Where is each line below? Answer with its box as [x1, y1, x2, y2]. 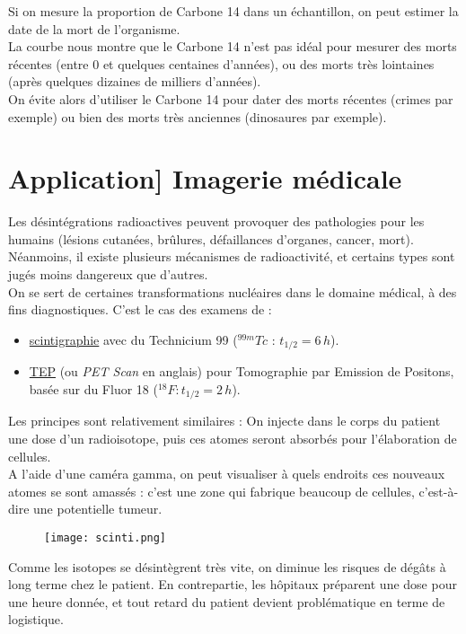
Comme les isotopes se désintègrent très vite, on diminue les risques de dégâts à [8, 557, 446, 576]
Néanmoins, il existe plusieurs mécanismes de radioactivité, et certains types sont [8, 247, 455, 266]
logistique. [8, 610, 64, 629]
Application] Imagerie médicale [8, 160, 402, 197]
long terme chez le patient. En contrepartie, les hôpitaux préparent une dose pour [8, 575, 457, 594]
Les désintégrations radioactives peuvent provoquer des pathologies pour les [8, 212, 425, 231]
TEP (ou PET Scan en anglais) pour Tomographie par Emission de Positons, [29, 362, 454, 381]
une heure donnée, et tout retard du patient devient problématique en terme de [8, 592, 445, 611]
